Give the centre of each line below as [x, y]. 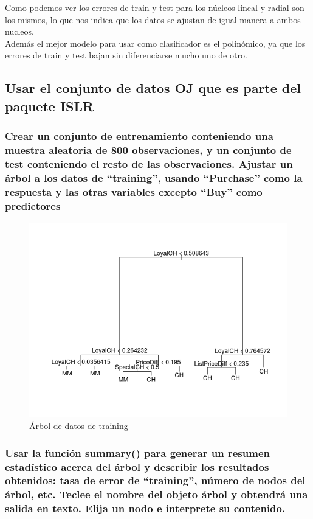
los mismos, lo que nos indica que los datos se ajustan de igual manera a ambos [153, 19]
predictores [33, 205]
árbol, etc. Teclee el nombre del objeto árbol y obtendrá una [156, 494]
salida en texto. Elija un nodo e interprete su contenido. [145, 508]
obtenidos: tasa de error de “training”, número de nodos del [155, 480]
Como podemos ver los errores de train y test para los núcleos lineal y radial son [155, 7]
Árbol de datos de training [79, 426]
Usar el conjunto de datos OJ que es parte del [153, 88]
